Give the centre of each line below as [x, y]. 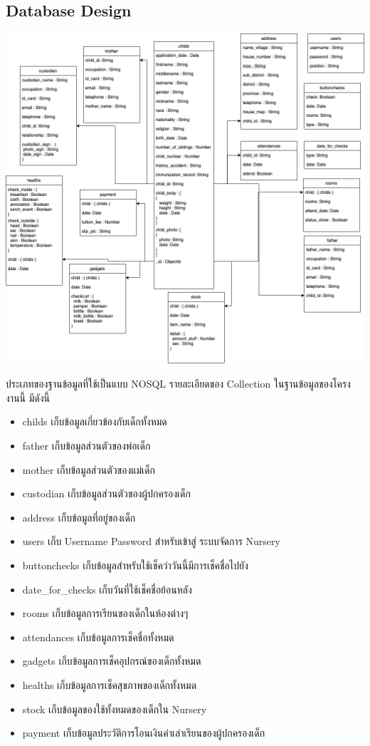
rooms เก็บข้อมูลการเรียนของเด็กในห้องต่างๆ [105, 613]
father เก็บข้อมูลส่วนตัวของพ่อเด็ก [86, 445]
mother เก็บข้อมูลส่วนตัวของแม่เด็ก [89, 469]
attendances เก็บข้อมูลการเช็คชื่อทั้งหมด [98, 637]
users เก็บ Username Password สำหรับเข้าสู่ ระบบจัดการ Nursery [151, 541]
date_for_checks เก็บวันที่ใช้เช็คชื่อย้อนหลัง [107, 589]
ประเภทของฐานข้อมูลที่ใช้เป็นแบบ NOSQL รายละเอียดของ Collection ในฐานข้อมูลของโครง [178, 384]
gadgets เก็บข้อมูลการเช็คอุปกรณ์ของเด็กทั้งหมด [112, 661]
